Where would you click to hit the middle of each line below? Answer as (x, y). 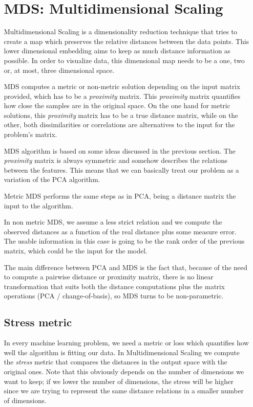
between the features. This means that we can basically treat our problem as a (122, 170)
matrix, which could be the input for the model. (76, 250)
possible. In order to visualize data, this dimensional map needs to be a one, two (124, 60)
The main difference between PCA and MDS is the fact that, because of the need (126, 267)
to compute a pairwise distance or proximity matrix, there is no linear (109, 277)
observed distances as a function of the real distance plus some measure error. (120, 231)
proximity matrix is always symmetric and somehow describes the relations (116, 160)
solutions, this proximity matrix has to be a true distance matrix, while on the (121, 115)
